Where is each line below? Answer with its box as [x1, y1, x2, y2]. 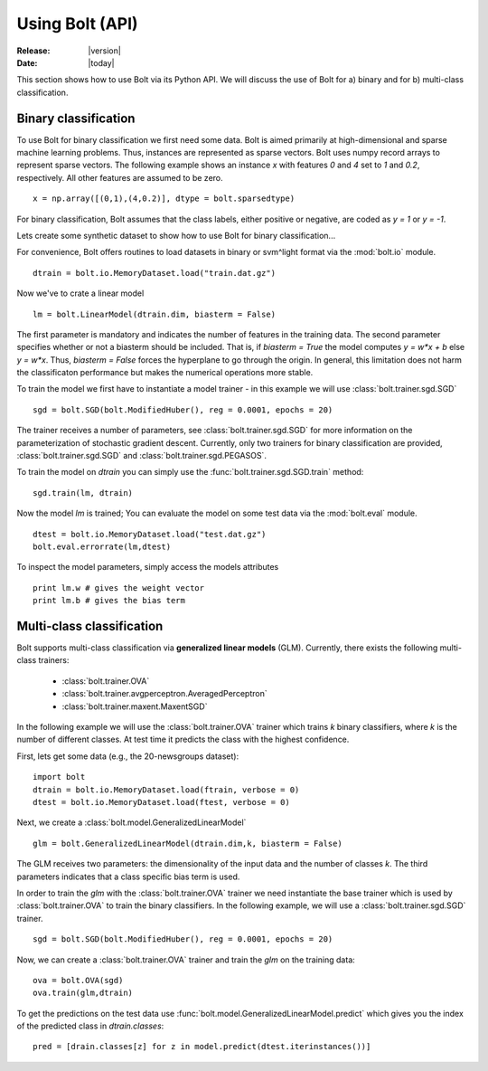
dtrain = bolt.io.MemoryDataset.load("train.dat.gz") [33, 268, 276, 278]
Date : [16, 57, 38, 68]
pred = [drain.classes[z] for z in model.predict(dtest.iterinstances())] [33, 1041, 371, 1052]
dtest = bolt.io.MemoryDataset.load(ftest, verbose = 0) [33, 797, 291, 807]
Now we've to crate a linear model [16, 288, 145, 299]
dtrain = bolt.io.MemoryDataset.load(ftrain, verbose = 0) [33, 784, 300, 795]
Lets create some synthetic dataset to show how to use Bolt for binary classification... [16, 230, 336, 241]
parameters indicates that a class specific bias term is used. [16, 871, 240, 882]
